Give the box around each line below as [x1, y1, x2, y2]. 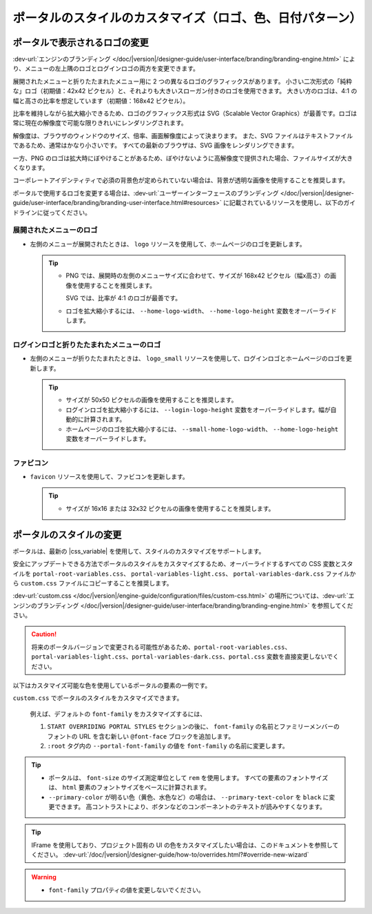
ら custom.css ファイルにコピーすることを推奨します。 [12, 578, 173, 587]
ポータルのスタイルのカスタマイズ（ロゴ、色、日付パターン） [12, 10, 362, 26]
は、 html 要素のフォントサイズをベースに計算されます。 [48, 784, 211, 792]
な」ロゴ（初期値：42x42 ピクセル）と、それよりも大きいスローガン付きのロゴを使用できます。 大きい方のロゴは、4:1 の [12, 87, 358, 95]
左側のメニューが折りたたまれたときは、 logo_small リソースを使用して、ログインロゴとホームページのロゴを [30, 354, 347, 362]
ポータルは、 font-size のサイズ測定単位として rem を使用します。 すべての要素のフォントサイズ [48, 773, 329, 781]
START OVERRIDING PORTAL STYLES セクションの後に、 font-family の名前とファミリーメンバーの [47, 722, 340, 731]
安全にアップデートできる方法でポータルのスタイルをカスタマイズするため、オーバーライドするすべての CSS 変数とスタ [12, 560, 353, 568]
